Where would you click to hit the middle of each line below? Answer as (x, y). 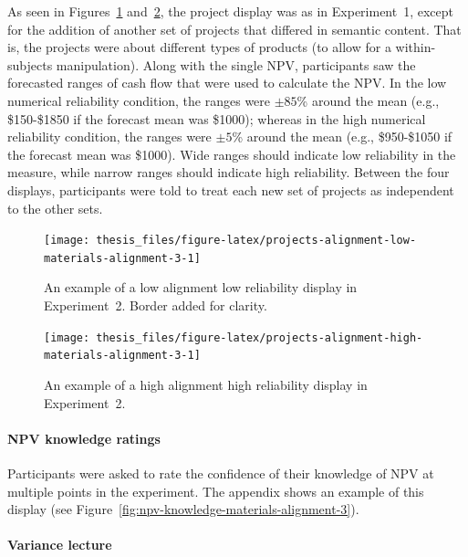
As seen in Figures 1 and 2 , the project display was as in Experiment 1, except (231, 11)
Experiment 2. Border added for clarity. (156, 305)
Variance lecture (60, 545)
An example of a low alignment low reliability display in (201, 287)
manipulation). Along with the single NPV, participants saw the (236, 64)
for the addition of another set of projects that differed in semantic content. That (234, 29)
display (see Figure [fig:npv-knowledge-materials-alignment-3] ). (183, 509)
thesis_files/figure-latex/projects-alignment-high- (260, 337)
